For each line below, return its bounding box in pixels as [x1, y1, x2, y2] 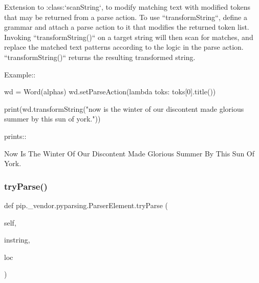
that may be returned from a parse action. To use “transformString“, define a [4, 11, 247, 22]
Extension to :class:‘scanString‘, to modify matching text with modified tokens [4, 2, 250, 12]
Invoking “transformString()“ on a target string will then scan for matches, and [4, 31, 253, 42]
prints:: [4, 130, 27, 141]
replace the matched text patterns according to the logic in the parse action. [4, 42, 244, 52]
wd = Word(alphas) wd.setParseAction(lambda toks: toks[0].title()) [4, 86, 216, 97]
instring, [4, 234, 30, 245]
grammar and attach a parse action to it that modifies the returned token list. [4, 22, 249, 32]
